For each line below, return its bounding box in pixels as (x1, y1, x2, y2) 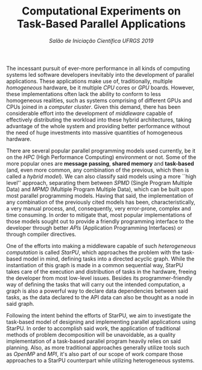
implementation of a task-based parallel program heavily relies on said (6, 337, 181, 345)
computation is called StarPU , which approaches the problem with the (6, 248, 181, 256)
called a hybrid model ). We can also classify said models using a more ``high (6, 172, 197, 180)
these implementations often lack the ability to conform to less (6, 90, 161, 97)
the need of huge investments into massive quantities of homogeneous (6, 129, 183, 136)
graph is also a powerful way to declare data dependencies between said (6, 287, 189, 294)
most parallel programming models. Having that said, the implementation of (6, 192, 194, 199)
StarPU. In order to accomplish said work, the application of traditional (6, 325, 181, 332)
